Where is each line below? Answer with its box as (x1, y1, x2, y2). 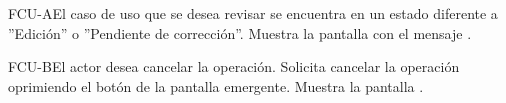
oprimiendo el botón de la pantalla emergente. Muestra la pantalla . (8, 75, 424, 96)
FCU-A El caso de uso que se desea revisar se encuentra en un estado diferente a (8, 3, 498, 23)
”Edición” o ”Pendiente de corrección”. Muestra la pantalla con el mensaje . (8, 22, 472, 43)
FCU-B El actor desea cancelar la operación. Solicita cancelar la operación (8, 56, 460, 77)
